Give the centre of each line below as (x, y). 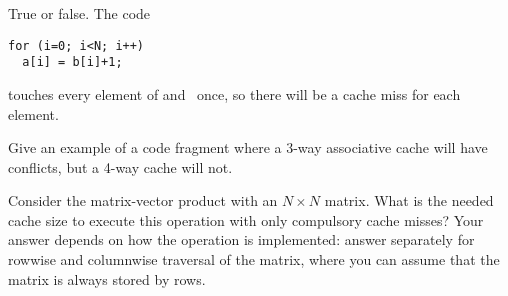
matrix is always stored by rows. (107, 278)
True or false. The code (79, 13)
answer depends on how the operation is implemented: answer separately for (241, 239)
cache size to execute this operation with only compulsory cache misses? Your (246, 219)
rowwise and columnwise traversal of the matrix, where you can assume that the (254, 259)
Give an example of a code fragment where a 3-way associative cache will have (248, 147)
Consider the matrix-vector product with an (143, 200)
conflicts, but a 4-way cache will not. (120, 166)
